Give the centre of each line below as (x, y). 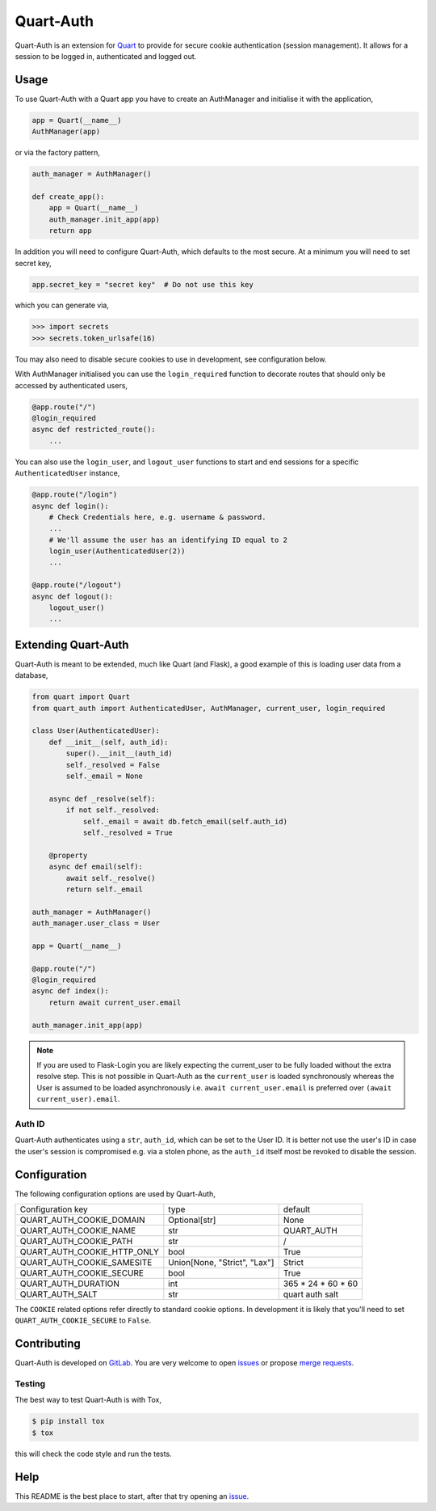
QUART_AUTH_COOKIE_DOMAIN (82, 1220)
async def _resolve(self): (103, 798)
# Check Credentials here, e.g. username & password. (157, 517)
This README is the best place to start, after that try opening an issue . (132, 1496)
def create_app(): (68, 197)
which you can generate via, (62, 305)
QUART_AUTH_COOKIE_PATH (76, 1242)
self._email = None (104, 776)
